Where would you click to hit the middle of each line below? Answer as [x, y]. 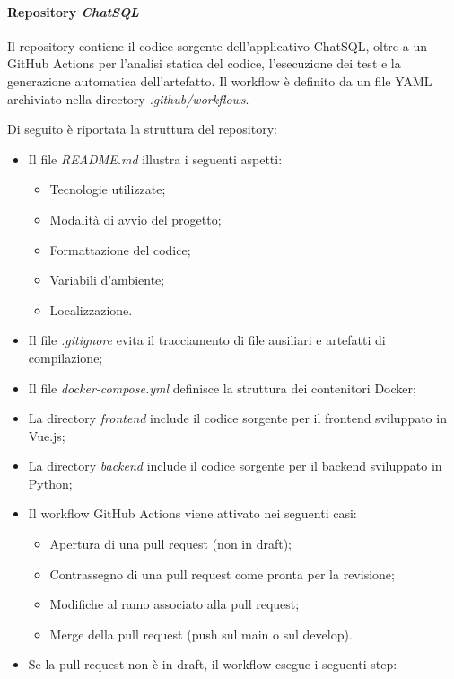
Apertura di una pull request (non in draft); [171, 544]
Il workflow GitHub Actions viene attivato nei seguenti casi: [192, 513]
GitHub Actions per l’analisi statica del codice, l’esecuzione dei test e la [204, 63]
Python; [50, 483]
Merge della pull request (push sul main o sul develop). [201, 634]
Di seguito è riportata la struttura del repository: [142, 129]
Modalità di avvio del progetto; [135, 219]
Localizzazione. [91, 309]
